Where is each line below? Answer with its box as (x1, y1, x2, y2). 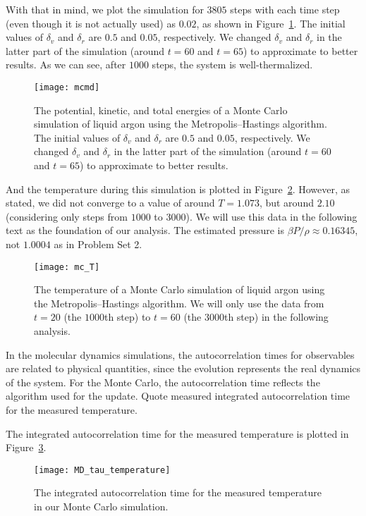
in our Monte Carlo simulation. (34, 499, 169, 513)
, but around (259, 195, 314, 210)
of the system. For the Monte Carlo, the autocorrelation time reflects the (6, 374, 320, 389)
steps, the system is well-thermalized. (152, 57, 313, 72)
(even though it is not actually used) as (6, 16, 176, 30)
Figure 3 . (6, 440, 47, 455)
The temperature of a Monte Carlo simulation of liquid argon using (34, 282, 325, 297)
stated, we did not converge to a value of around (6, 195, 215, 210)
